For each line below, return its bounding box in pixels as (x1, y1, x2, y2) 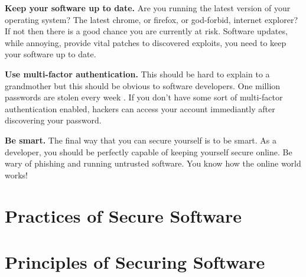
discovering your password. (5, 114, 102, 126)
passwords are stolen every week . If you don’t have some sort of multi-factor (5, 91, 283, 103)
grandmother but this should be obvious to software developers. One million (5, 79, 281, 92)
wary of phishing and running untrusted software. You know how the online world (5, 157, 301, 170)
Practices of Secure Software (5, 203, 242, 227)
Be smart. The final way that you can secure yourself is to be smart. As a (5, 133, 277, 146)
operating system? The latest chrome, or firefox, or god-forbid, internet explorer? (5, 13, 298, 25)
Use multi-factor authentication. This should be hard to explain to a (5, 67, 270, 80)
